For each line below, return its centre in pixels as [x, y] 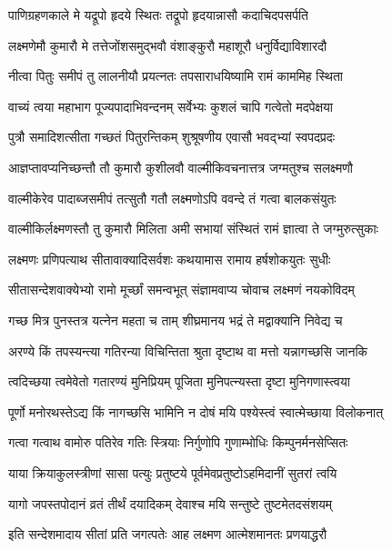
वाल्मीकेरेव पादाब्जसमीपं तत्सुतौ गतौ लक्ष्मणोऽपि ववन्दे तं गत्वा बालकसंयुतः [172, 198]
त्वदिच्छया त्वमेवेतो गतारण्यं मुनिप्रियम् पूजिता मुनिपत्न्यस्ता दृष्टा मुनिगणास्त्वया [179, 381]
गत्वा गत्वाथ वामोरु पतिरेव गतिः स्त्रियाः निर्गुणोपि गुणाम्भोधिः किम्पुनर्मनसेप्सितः [178, 442]
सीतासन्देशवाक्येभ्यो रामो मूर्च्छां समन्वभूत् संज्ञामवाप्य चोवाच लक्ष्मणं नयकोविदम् [181, 290]
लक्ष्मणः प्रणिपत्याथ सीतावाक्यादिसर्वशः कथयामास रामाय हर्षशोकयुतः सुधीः [170, 259]
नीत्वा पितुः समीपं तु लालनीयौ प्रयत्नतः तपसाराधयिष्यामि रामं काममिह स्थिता [176, 76]
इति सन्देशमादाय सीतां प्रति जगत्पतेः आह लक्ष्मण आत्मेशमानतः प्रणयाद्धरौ [168, 534]
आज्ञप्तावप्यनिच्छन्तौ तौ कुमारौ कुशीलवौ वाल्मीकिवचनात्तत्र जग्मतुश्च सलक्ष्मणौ [181, 167]
